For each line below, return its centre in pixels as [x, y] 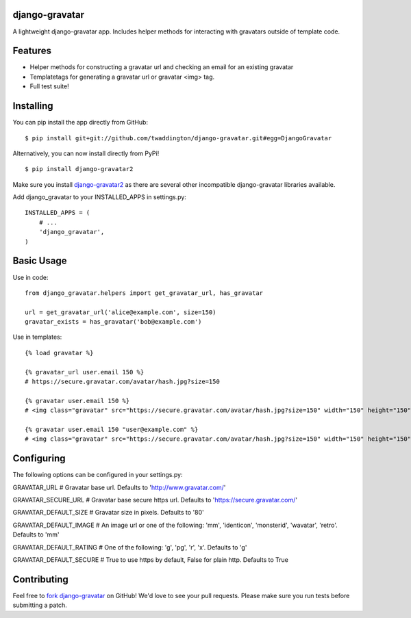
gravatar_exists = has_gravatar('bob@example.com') [113, 322]
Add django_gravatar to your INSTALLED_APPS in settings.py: [99, 197]
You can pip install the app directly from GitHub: [80, 123]
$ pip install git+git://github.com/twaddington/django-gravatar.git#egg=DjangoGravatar [178, 138]
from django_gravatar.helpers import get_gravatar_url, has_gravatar [144, 293]
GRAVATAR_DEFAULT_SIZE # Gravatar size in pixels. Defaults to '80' [109, 513]
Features [32, 51]
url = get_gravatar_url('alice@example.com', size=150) [121, 312]
